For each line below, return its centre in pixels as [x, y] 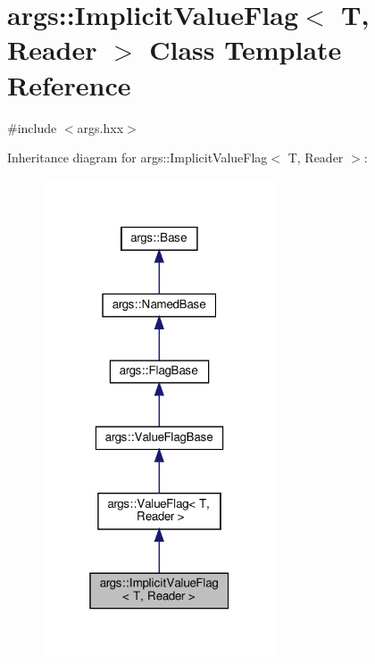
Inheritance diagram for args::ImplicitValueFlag [137, 158]
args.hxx [100, 127]
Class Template [246, 50]
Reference [69, 84]
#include [32, 127]
